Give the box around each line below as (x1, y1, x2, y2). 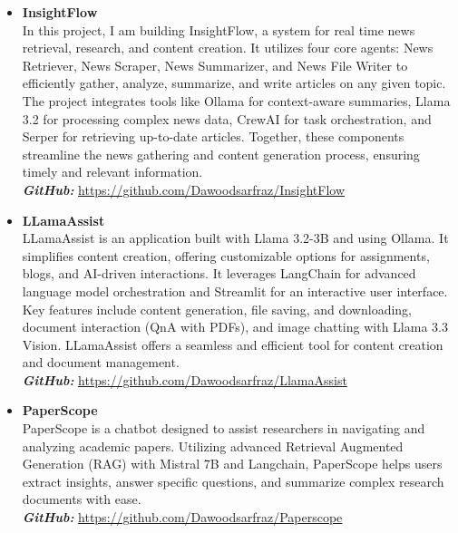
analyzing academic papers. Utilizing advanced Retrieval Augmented (22, 436, 404, 455)
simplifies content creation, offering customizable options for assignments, (22, 246, 430, 265)
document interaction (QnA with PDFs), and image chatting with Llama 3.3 (22, 317, 448, 336)
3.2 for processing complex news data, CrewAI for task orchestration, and (22, 109, 432, 128)
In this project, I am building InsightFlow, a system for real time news (22, 20, 415, 39)
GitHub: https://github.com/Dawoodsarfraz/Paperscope (22, 508, 343, 527)
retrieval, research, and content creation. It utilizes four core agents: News (22, 38, 434, 57)
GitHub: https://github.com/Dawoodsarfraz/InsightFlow (22, 179, 346, 199)
